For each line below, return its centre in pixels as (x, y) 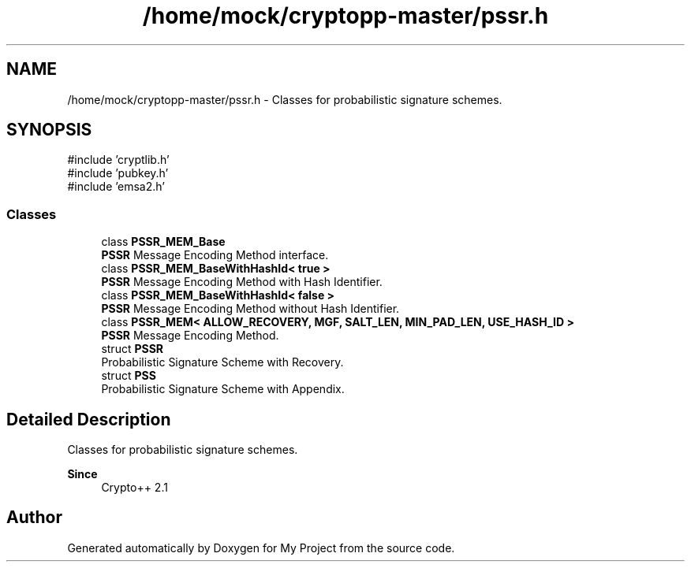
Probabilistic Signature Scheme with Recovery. (222, 362)
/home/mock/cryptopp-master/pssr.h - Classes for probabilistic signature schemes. (285, 99)
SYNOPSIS (49, 130)
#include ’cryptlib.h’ (118, 160)
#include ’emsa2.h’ (116, 187)
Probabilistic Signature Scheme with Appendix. (223, 389)
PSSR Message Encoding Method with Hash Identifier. (242, 282)
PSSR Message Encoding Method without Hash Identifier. (250, 309)
